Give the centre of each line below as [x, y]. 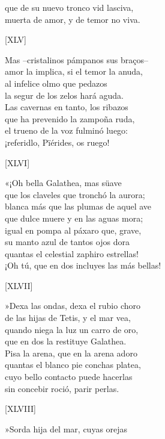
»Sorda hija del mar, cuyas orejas [66, 428]
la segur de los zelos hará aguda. [64, 95]
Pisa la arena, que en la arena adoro [71, 353]
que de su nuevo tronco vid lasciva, [69, 7]
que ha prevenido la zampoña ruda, [70, 118]
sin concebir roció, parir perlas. [62, 388]
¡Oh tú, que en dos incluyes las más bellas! [83, 265]
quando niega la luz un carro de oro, [72, 329]
